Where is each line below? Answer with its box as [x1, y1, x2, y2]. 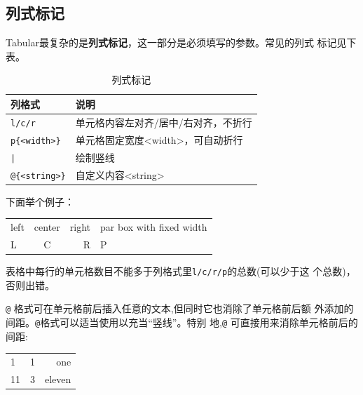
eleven [45, 371, 71, 386]
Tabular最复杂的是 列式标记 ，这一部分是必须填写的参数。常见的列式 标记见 [6, 35, 347, 50]
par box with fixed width [100, 220, 207, 234]
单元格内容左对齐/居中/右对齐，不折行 [75, 114, 252, 129]
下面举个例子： [6, 194, 74, 208]
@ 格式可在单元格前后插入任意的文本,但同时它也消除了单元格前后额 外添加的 [6, 301, 354, 316]
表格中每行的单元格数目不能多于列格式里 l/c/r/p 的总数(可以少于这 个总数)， [6, 263, 356, 278]
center [34, 220, 60, 234]
